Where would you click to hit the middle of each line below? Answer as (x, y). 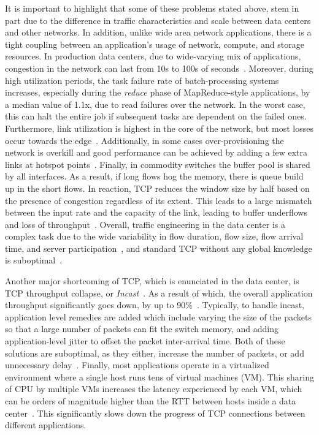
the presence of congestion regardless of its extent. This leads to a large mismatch (159, 200)
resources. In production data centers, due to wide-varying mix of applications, (153, 56)
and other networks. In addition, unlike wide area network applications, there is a (158, 32)
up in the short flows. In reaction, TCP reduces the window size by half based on (157, 188)
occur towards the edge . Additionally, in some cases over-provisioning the (144, 140)
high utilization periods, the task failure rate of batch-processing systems (142, 80)
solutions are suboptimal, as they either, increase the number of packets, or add (155, 353)
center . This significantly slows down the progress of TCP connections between (155, 413)
